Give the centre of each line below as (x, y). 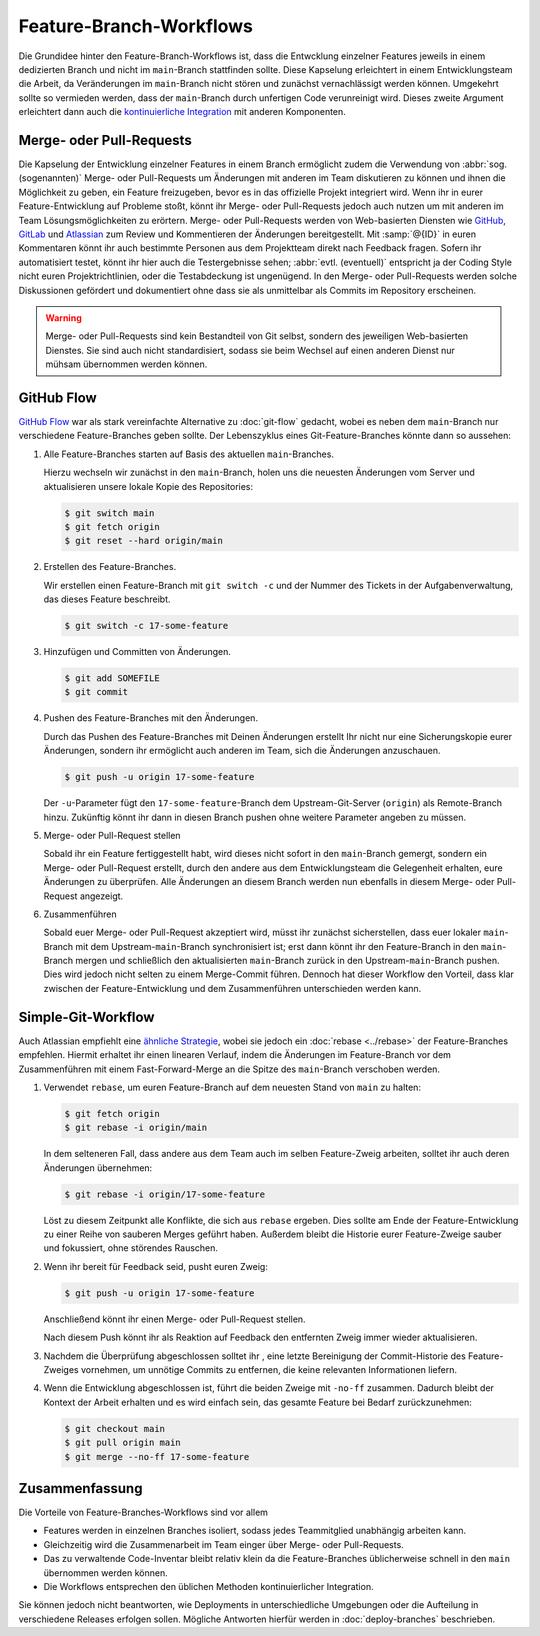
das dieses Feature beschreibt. (107, 599)
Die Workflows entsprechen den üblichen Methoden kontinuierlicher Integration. (208, 1586)
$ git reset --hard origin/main (144, 541)
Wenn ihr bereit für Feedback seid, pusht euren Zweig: (156, 1266)
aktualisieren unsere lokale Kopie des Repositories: (148, 486)
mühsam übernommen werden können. (126, 364)
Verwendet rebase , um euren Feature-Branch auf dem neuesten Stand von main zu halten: (232, 1087)
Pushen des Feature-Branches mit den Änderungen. (151, 718)
